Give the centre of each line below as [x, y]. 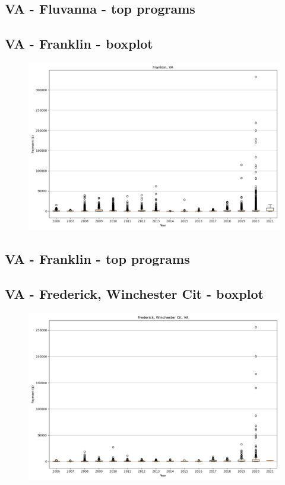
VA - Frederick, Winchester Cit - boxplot [134, 294]
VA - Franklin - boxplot [79, 44]
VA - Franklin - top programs [97, 259]
